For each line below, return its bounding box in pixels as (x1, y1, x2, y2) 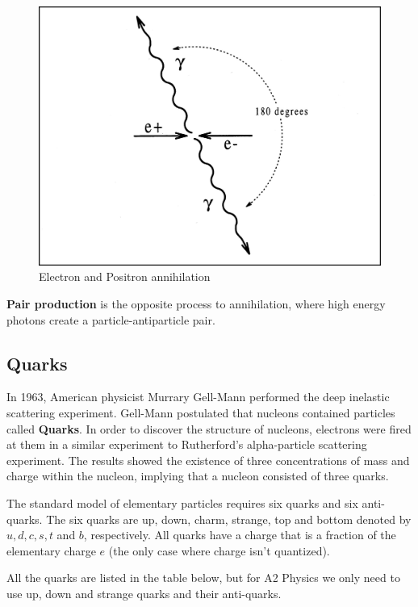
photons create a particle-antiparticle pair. (6, 311, 215, 328)
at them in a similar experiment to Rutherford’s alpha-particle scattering (6, 436, 367, 453)
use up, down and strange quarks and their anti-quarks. (6, 585, 282, 601)
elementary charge (6, 542, 96, 559)
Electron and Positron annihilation (39, 268, 211, 285)
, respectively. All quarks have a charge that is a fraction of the (83, 526, 396, 543)
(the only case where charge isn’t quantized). (108, 542, 330, 559)
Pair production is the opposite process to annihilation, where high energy (6, 295, 386, 312)
